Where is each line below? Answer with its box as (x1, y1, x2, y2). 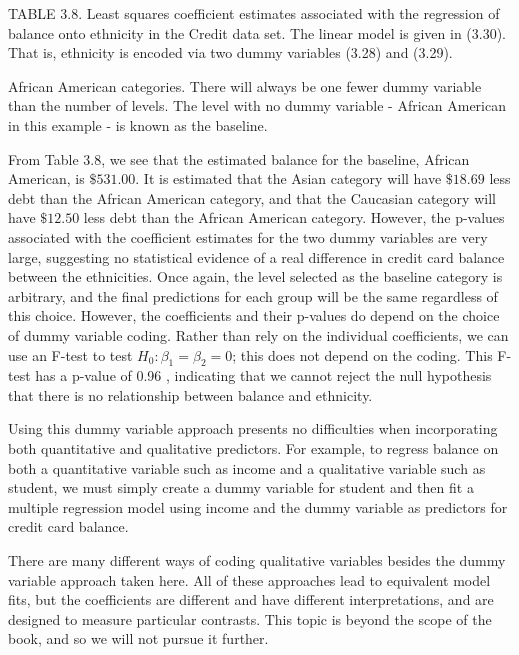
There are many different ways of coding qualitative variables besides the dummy (8, 550, 506, 571)
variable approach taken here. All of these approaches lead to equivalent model (8, 569, 491, 590)
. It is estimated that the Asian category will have (135, 168, 442, 189)
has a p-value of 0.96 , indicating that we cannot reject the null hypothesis (35, 365, 492, 386)
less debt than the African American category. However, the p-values (83, 207, 505, 228)
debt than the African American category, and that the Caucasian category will (8, 187, 496, 208)
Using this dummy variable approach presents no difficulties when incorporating (8, 418, 498, 439)
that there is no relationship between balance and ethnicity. (8, 384, 373, 405)
